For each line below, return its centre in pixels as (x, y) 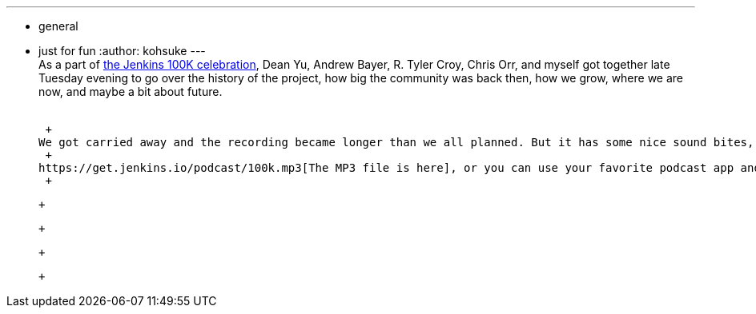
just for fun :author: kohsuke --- (122, 51)
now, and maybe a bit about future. (131, 91)
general (58, 26)
